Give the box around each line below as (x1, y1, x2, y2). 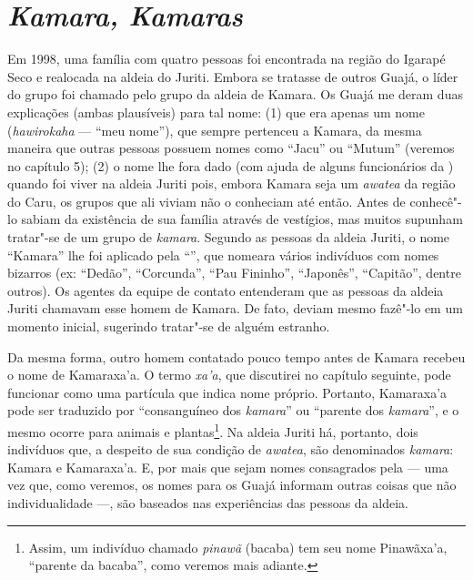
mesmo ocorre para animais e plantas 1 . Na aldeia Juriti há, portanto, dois (7, 420, 418, 441)
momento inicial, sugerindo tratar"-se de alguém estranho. (7, 317, 330, 336)
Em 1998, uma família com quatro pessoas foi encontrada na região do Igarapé (7, 49, 446, 68)
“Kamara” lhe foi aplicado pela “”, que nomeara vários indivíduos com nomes (7, 245, 439, 264)
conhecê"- (409, 191, 462, 210)
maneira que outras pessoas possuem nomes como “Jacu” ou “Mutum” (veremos (7, 138, 455, 158)
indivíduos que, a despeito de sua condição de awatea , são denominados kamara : (7, 440, 454, 459)
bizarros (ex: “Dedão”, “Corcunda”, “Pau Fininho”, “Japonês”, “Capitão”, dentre (7, 263, 461, 282)
